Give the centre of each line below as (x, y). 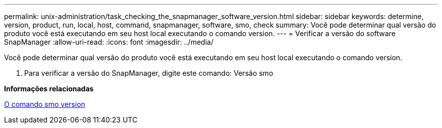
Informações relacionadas (49, 89)
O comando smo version (45, 104)
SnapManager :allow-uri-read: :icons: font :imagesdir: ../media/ (109, 42)
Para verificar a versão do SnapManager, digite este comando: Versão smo (149, 73)
